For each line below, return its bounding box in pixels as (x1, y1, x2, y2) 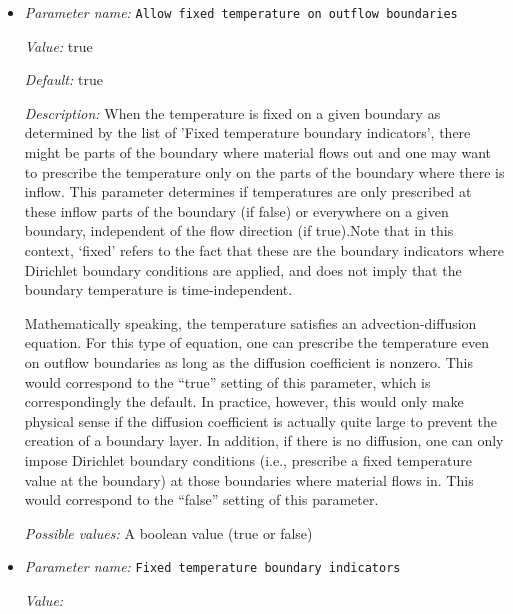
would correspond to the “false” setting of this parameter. (24, 489, 379, 510)
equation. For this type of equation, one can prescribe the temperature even (24, 332, 489, 353)
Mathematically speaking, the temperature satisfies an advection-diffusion (24, 312, 477, 333)
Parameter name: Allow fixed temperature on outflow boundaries (24, 2, 458, 22)
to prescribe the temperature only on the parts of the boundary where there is (24, 161, 505, 182)
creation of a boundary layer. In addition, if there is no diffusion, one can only (24, 430, 504, 451)
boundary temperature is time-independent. (24, 279, 293, 300)
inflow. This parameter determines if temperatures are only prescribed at (24, 181, 472, 202)
